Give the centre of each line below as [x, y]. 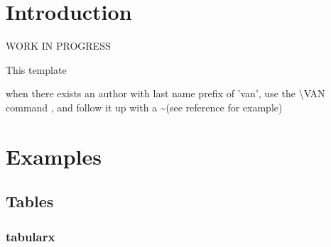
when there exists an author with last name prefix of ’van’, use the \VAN [165, 93]
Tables [30, 201]
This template [36, 69]
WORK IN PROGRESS [58, 46]
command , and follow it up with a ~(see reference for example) [144, 107]
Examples [54, 156]
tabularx [31, 236]
